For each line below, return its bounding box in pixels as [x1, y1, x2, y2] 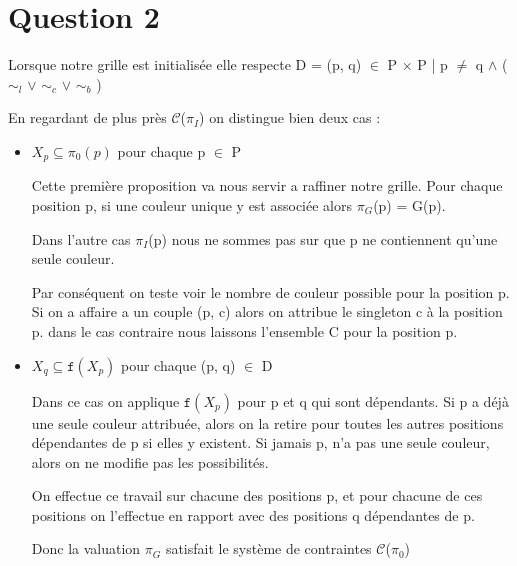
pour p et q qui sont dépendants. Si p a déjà [237, 390, 509, 411]
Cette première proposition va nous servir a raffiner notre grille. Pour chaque [31, 175, 503, 196]
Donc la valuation [31, 538, 141, 559]
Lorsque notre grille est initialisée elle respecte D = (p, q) [8, 54, 362, 75]
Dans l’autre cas [31, 228, 131, 249]
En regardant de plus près [8, 107, 167, 128]
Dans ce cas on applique [31, 390, 180, 411]
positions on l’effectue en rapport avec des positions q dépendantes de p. [31, 504, 475, 525]
